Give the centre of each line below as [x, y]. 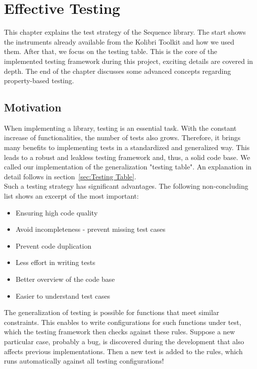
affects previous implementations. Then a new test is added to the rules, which [123, 351]
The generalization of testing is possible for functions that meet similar [112, 312]
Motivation [33, 107]
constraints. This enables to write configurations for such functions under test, [123, 322]
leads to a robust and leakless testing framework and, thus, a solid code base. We [127, 157]
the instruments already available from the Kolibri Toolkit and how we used [119, 41]
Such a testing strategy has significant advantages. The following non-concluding [126, 186]
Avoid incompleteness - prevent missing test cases [91, 229]
